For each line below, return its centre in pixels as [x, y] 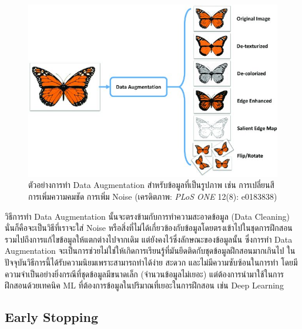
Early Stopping [51, 317]
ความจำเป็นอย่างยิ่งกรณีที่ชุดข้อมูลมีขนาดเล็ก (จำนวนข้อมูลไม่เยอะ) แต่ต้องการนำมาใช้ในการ [145, 273]
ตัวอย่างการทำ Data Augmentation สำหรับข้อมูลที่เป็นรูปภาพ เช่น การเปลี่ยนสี [151, 185]
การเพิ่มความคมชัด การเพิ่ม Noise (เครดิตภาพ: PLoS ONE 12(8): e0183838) [153, 196]
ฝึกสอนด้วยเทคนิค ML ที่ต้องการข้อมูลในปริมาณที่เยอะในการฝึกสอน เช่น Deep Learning [144, 285]
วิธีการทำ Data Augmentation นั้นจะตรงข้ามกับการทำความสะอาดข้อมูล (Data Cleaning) [147, 216]
